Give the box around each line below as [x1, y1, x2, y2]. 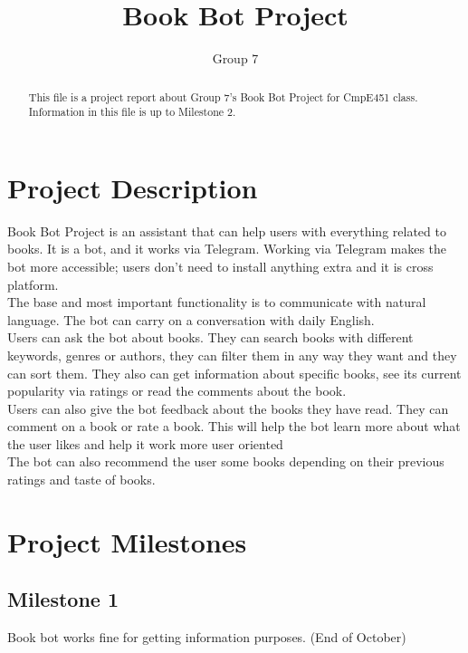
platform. [7, 274, 59, 293]
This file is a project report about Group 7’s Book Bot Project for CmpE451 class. [28, 89, 418, 104]
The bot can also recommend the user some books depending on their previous [7, 452, 444, 471]
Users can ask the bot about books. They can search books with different [7, 328, 414, 347]
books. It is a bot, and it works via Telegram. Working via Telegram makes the [7, 239, 447, 258]
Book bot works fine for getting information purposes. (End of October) [7, 628, 406, 647]
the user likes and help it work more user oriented [7, 434, 283, 453]
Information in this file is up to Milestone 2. [28, 104, 236, 120]
